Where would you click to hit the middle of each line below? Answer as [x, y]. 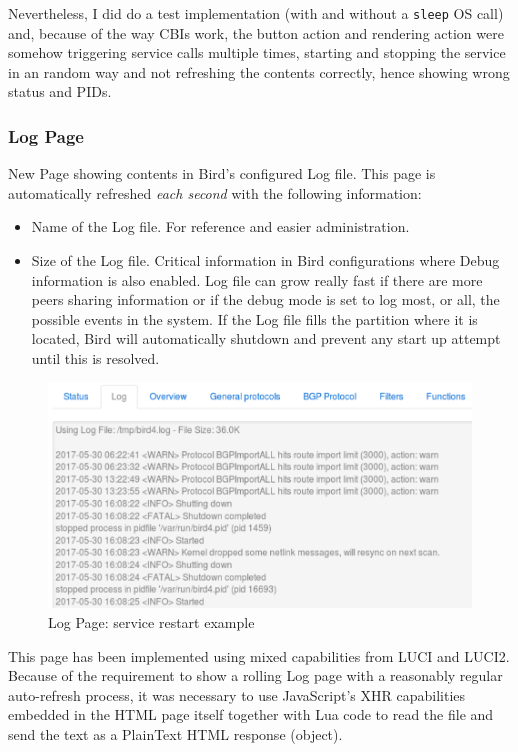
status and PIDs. [60, 91]
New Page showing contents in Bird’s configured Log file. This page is [222, 173]
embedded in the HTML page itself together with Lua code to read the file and [251, 714]
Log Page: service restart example [151, 622]
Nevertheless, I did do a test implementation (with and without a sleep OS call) [256, 13]
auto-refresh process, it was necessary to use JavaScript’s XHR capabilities [237, 694]
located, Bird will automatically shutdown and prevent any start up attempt [266, 338]
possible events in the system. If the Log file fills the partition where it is [254, 318]
